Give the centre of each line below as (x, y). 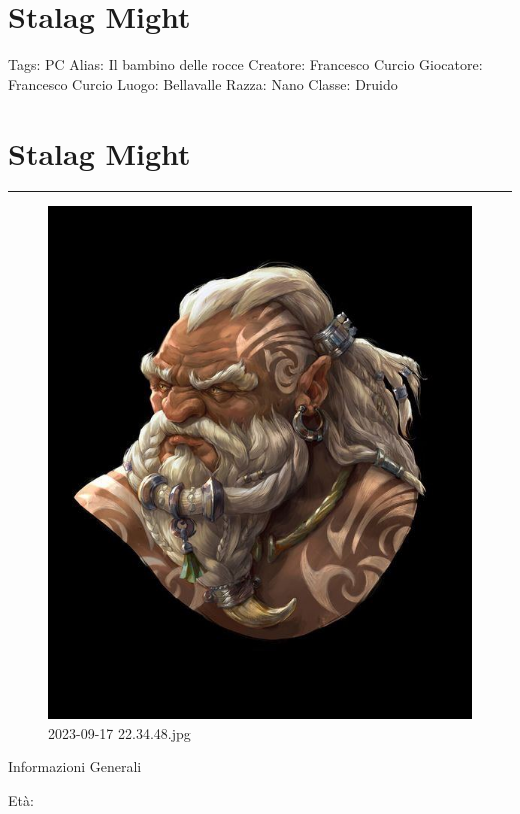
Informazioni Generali (75, 766)
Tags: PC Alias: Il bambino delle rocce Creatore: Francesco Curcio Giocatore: (245, 64)
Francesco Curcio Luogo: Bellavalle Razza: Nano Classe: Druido (203, 83)
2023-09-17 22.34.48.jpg (119, 732)
